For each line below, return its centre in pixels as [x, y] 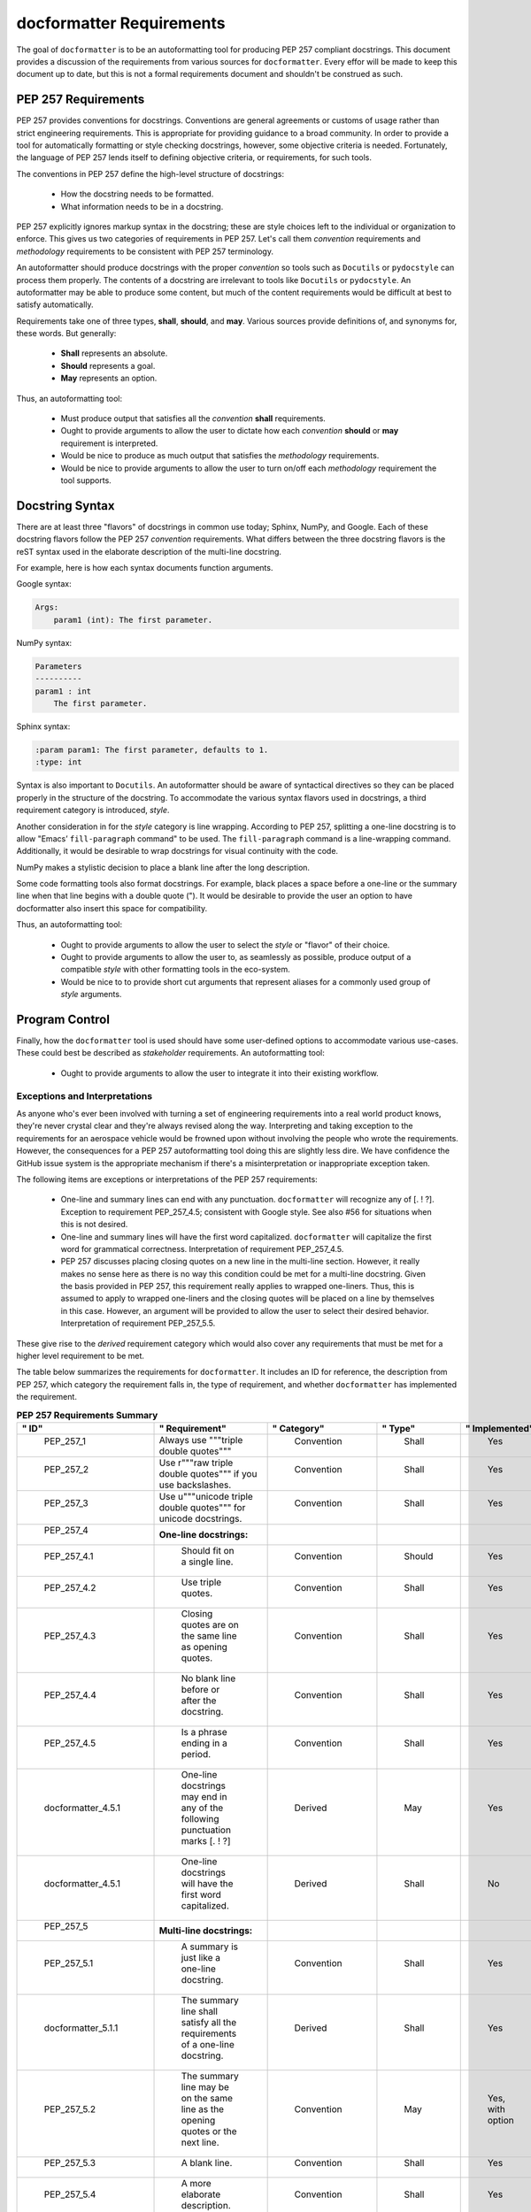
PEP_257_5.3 [70, 2162]
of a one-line [208, 2044]
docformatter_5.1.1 [81, 2028]
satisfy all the [209, 2022]
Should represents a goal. [108, 365]
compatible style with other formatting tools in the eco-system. [176, 970]
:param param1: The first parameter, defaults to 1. [152, 749]
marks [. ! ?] [206, 1840]
